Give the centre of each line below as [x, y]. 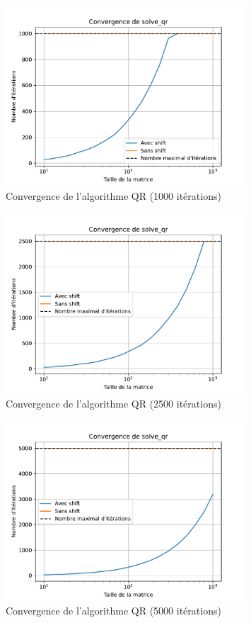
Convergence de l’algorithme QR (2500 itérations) [113, 403]
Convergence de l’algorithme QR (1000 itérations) [113, 195]
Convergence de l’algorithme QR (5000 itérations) [113, 611]
